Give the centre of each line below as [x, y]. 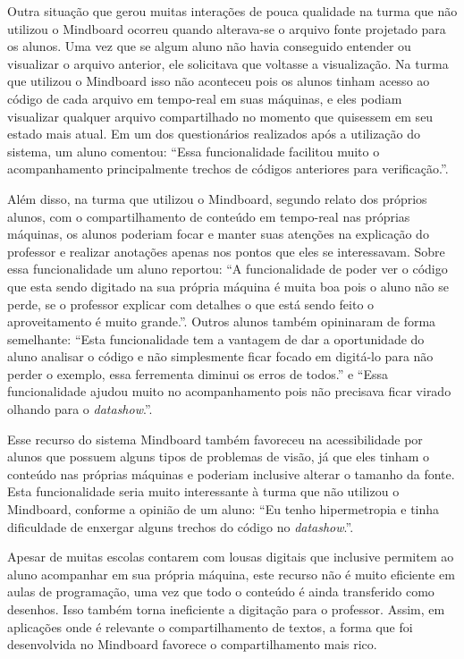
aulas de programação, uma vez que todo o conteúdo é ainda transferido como [221, 591]
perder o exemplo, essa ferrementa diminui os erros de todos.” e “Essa [198, 373]
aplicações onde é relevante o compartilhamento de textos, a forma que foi [210, 626]
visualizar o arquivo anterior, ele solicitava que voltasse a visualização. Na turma [228, 63]
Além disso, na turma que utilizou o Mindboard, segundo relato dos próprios [217, 198]
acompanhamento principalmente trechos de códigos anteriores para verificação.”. [228, 169]
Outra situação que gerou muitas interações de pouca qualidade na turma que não [232, 11]
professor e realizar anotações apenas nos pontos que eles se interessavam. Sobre [226, 251]
